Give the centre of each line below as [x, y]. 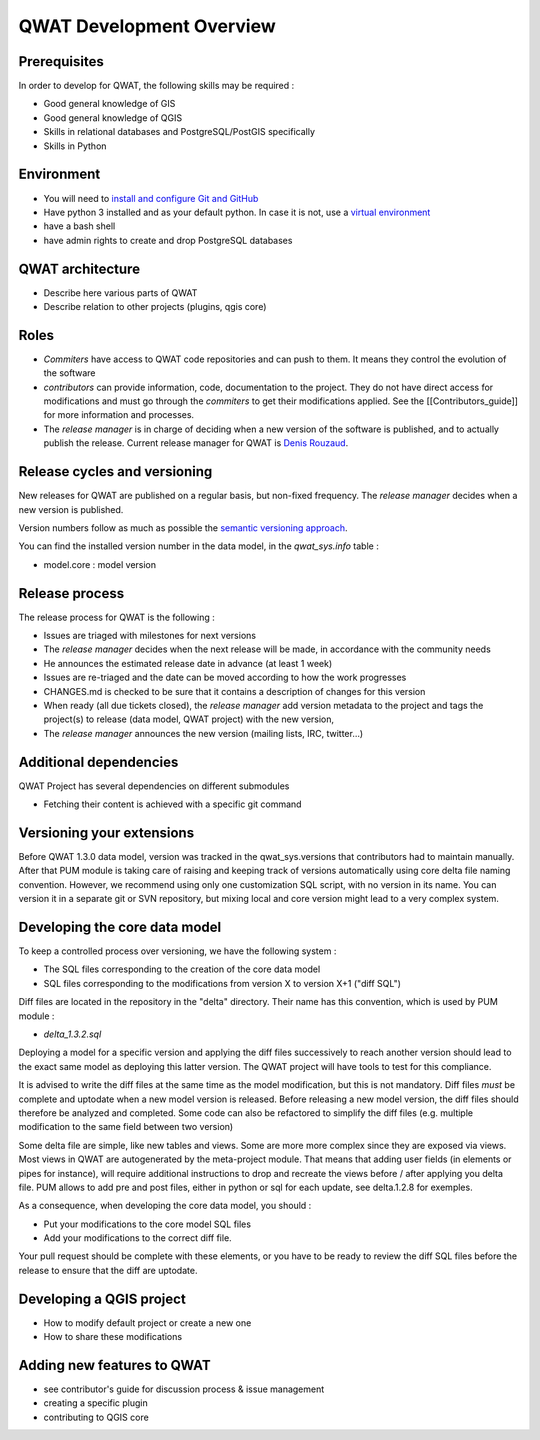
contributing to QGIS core [96, 1417]
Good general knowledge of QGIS [113, 117]
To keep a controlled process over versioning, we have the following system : [177, 951]
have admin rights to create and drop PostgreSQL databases [168, 240]
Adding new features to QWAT [114, 1365]
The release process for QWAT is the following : [116, 617]
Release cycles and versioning [115, 471]
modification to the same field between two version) [126, 1127]
